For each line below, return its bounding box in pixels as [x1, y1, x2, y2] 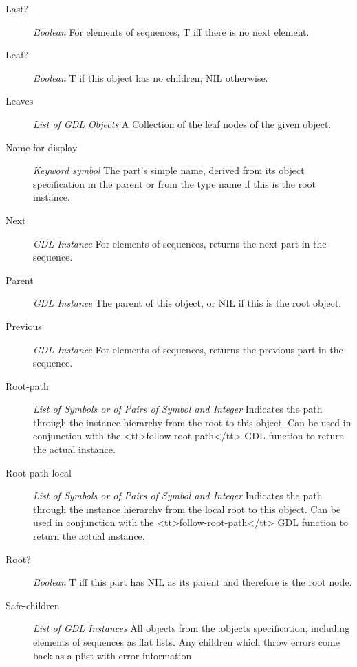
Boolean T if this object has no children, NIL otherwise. [33, 70, 268, 85]
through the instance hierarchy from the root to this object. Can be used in [33, 415, 351, 429]
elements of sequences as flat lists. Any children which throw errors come [33, 635, 340, 648]
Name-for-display [6, 140, 78, 154]
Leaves [6, 94, 34, 108]
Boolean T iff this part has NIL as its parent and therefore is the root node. [33, 575, 352, 589]
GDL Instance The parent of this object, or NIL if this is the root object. [33, 296, 342, 310]
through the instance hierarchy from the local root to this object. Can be [33, 501, 341, 516]
